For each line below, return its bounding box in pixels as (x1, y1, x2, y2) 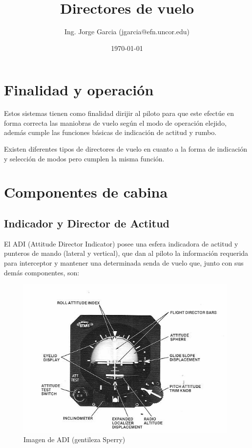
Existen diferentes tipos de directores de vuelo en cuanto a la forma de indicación (4, 144, 248, 154)
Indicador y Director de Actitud (4, 215, 170, 230)
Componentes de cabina (4, 182, 168, 202)
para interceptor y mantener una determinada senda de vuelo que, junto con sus (4, 257, 244, 268)
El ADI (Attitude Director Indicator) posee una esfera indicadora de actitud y (4, 238, 238, 248)
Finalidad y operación (4, 80, 154, 100)
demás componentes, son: (4, 267, 80, 277)
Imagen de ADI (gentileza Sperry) (23, 434, 126, 445)
